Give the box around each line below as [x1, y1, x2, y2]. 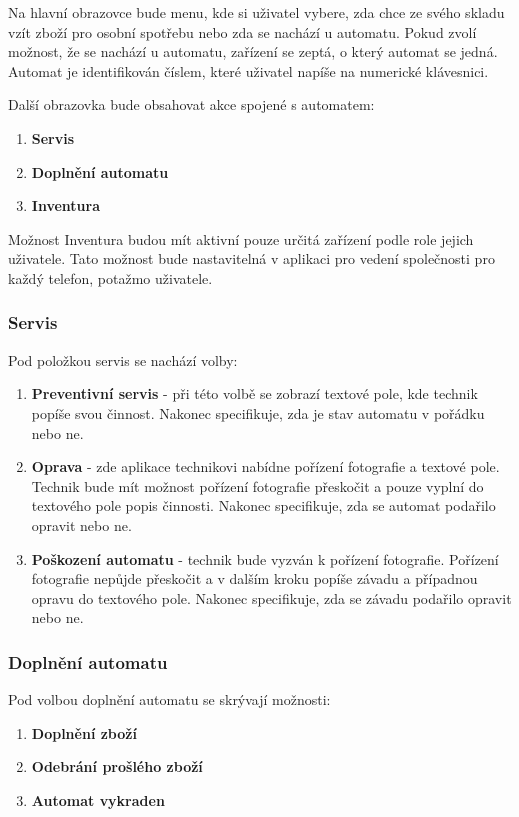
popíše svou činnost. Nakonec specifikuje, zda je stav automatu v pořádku [31, 402, 485, 423]
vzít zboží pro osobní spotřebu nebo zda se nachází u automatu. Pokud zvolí [8, 21, 477, 42]
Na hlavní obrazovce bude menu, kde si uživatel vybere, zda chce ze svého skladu [8, 2, 505, 22]
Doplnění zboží [31, 722, 137, 743]
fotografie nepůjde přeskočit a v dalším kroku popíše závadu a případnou [31, 568, 478, 589]
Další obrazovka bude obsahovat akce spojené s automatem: [8, 94, 375, 115]
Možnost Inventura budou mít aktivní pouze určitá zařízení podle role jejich [8, 228, 474, 249]
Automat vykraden [31, 789, 165, 810]
